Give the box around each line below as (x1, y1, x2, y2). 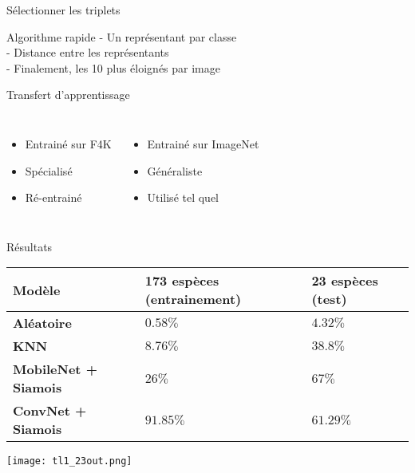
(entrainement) (144, 290, 242, 309)
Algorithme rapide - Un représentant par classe (6, 28, 237, 45)
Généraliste (147, 162, 203, 179)
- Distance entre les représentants (6, 44, 169, 61)
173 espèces (144, 271, 219, 290)
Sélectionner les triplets (6, 2, 121, 18)
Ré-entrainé (25, 189, 82, 206)
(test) (311, 290, 347, 309)
